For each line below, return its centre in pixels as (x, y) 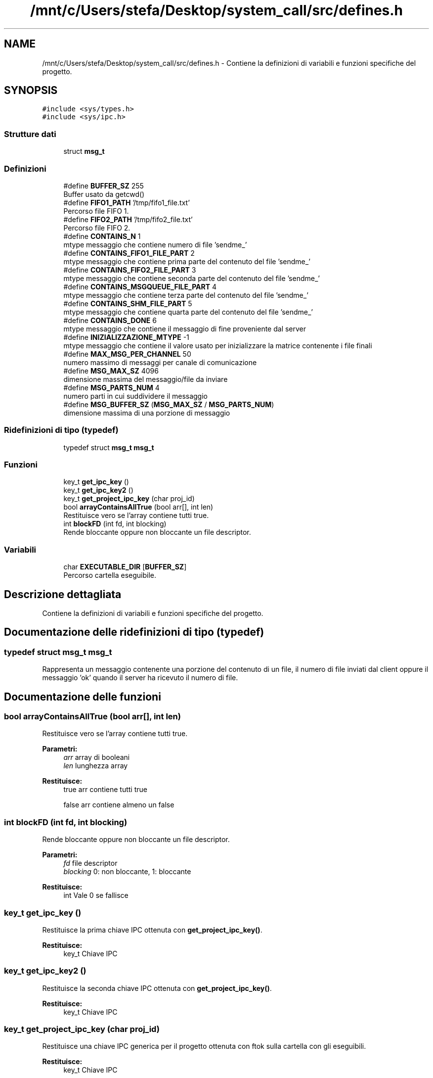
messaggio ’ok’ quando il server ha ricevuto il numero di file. (140, 678)
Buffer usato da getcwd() (104, 194)
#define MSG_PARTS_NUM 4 (111, 387)
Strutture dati (30, 134)
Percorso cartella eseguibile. (110, 575)
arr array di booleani (97, 757)
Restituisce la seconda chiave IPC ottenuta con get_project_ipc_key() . (157, 988)
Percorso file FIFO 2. (97, 228)
